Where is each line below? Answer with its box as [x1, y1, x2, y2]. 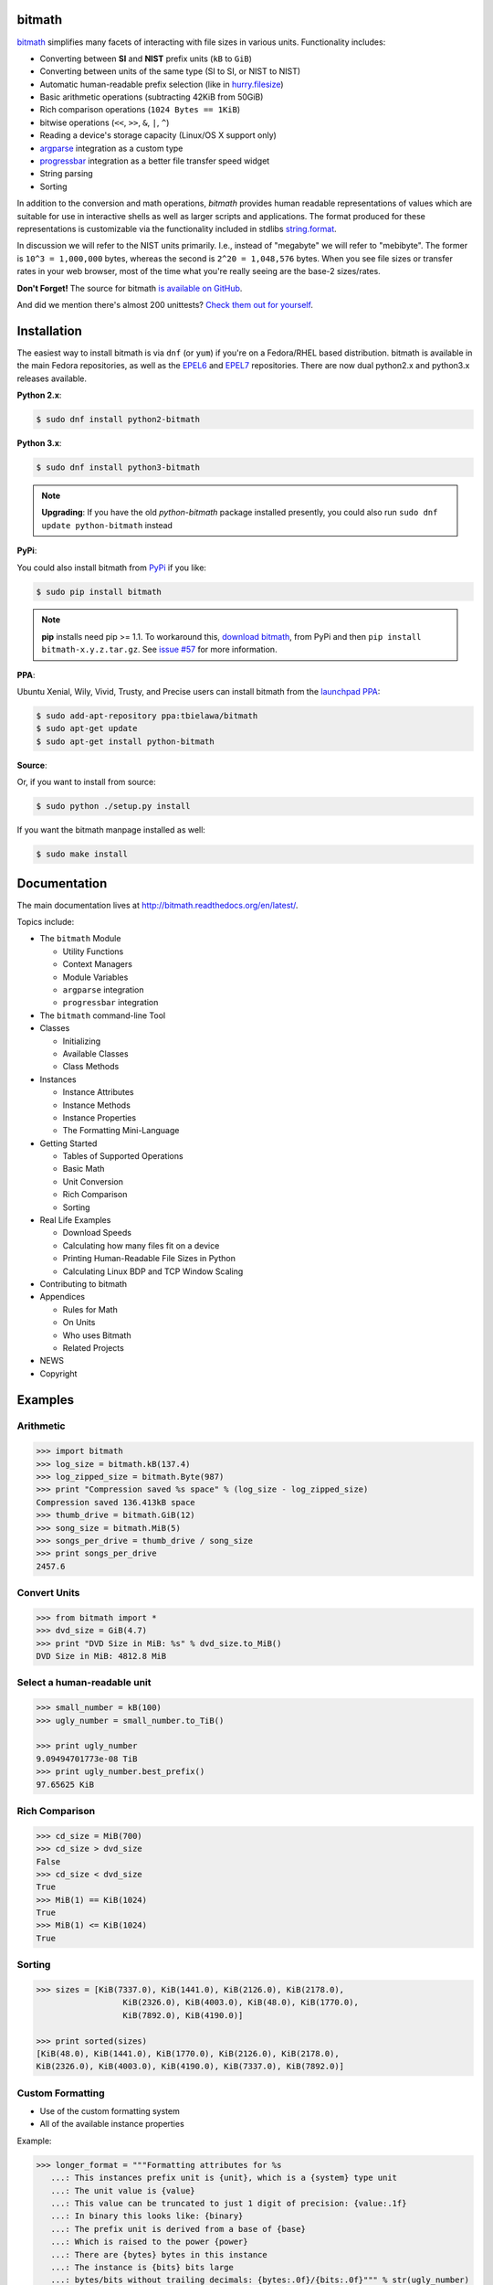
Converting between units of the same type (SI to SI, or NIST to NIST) [39, 66, 301, 77]
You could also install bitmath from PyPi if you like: [16, 562, 207, 573]
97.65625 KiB [36, 1779, 95, 1790]
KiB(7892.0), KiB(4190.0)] [122, 2010, 244, 2020]
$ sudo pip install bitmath [36, 586, 162, 597]
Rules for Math [62, 1303, 118, 1315]
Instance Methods [62, 1100, 131, 1111]
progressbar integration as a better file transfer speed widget [39, 155, 270, 166]
